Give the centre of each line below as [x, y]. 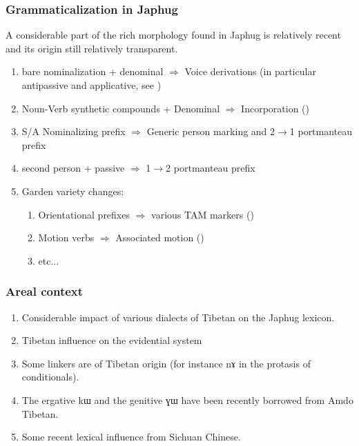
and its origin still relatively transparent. [92, 48]
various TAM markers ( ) [203, 214]
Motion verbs [66, 237]
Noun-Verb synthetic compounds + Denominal [121, 108]
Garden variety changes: [73, 191]
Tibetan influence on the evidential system [112, 340]
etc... [49, 260]
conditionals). [50, 377]
